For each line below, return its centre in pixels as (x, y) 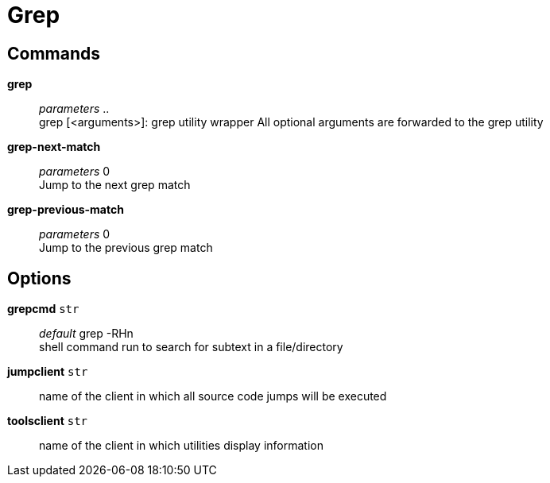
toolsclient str (48, 421)
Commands (54, 53)
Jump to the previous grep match (126, 248)
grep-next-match (54, 147)
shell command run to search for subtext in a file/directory (191, 347)
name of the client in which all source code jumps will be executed (213, 396)
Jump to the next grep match (115, 185)
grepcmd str (43, 309)
